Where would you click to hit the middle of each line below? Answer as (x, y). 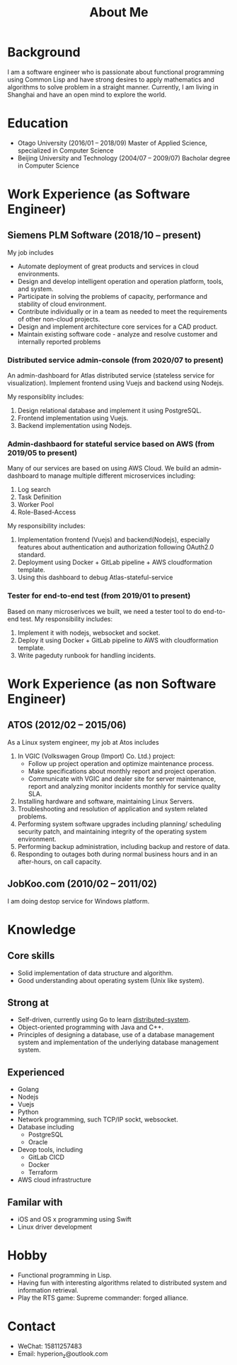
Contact (31, 1326)
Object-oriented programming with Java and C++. (91, 1027)
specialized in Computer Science (66, 150)
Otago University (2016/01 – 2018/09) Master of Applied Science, (112, 143)
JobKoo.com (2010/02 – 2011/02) (82, 884)
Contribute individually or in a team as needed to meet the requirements (122, 311)
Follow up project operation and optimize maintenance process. (121, 763)
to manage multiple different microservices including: (118, 476)
